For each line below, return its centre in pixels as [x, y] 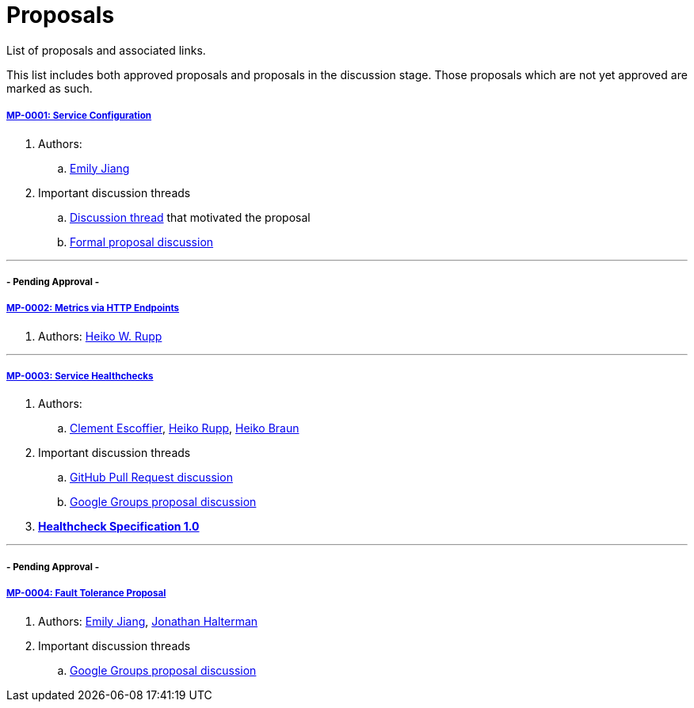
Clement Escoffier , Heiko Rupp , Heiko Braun [185, 428]
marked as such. [50, 88]
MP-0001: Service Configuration [79, 116]
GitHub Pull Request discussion [151, 478]
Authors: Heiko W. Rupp [100, 336]
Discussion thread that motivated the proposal [190, 217]
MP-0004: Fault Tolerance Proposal [86, 594]
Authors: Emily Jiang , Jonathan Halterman [148, 621]
